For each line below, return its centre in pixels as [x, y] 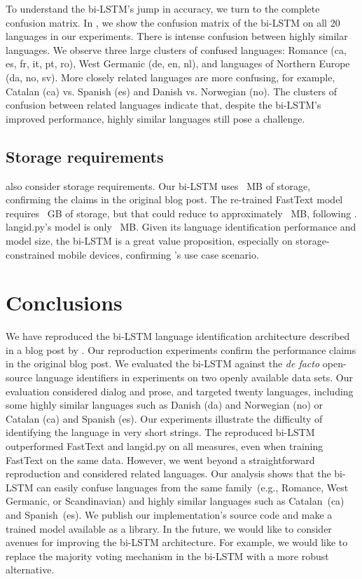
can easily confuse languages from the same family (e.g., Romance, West [193, 487]
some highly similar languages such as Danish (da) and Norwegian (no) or [165, 405]
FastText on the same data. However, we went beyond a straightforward [160, 459]
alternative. [30, 570]
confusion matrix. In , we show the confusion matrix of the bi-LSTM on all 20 [173, 22]
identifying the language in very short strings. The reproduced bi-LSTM [160, 432]
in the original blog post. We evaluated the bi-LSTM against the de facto [163, 363]
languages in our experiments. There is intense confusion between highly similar [177, 36]
